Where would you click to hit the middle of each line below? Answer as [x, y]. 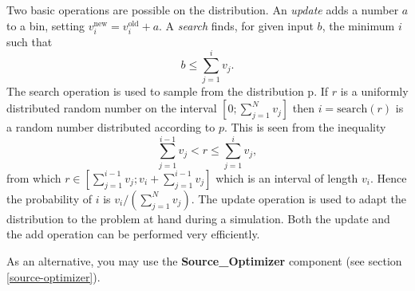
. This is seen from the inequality [305, 127]
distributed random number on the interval [112, 108]
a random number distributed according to [111, 127]
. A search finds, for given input [236, 25]
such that [30, 41]
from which [34, 177]
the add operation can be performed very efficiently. [133, 234]
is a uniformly [374, 91]
